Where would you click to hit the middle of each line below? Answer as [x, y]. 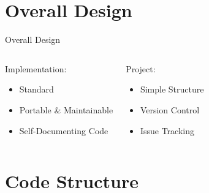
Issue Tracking [167, 130]
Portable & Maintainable [66, 109]
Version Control [170, 109]
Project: [141, 68]
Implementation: [36, 68]
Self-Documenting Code [64, 130]
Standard [36, 89]
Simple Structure [172, 89]
